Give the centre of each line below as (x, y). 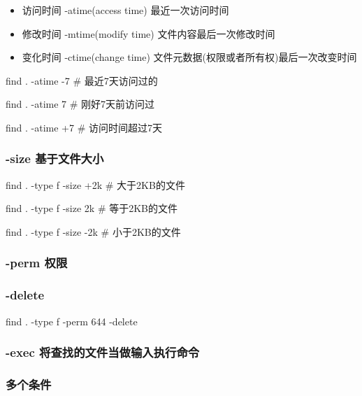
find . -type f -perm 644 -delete (72, 321)
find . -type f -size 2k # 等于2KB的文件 (92, 208)
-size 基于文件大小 (55, 158)
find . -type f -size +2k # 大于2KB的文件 (95, 184)
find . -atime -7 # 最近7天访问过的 (82, 80)
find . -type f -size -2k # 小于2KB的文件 (93, 231)
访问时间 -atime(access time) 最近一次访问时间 (125, 10)
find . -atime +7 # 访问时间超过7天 (84, 127)
